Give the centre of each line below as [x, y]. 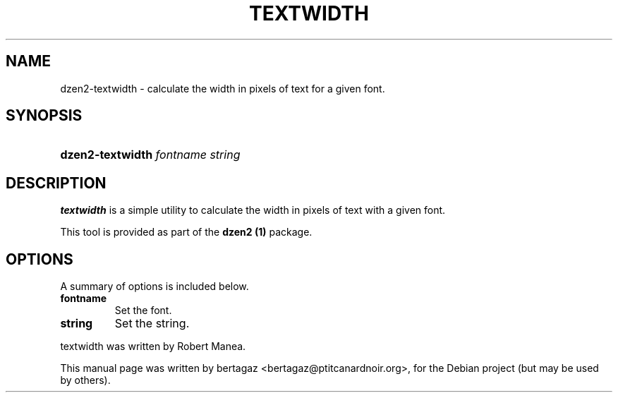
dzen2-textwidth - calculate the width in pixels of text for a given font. [223, 88]
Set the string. [152, 324]
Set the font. [143, 310]
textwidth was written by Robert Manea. [153, 346]
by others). [85, 380]
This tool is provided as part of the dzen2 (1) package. [186, 232]
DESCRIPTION [56, 183]
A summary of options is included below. [154, 287]
